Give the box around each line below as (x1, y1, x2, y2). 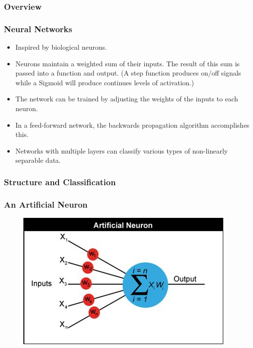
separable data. (15, 155, 61, 165)
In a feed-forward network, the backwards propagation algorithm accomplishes (15, 119, 250, 130)
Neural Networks (4, 22, 72, 35)
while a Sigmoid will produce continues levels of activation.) (15, 77, 194, 87)
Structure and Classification (4, 175, 116, 188)
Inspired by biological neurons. (15, 42, 107, 52)
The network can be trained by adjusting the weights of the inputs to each (15, 94, 238, 104)
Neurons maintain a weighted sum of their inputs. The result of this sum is (15, 58, 240, 68)
